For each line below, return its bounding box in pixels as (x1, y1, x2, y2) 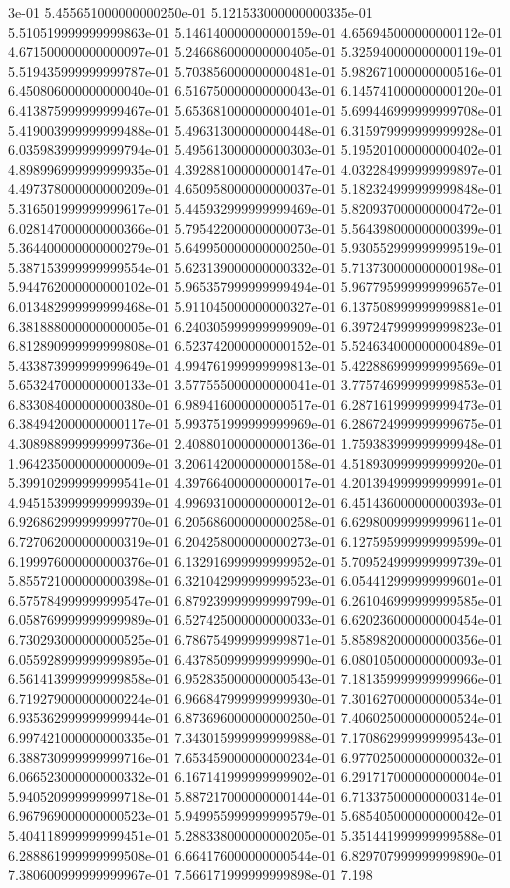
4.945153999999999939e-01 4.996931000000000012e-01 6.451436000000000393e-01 (8, 491, 503, 512)
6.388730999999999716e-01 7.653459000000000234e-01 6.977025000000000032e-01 (8, 746, 503, 767)
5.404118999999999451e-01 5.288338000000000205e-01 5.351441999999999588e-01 (8, 824, 503, 845)
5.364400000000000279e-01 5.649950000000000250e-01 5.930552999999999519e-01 (8, 237, 503, 258)
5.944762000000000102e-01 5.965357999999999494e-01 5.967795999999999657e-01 (8, 276, 503, 297)
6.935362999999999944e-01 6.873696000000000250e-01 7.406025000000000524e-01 (8, 707, 503, 728)
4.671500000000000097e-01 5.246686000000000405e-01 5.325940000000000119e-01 (8, 41, 503, 62)
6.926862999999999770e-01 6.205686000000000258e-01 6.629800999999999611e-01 (8, 511, 503, 532)
